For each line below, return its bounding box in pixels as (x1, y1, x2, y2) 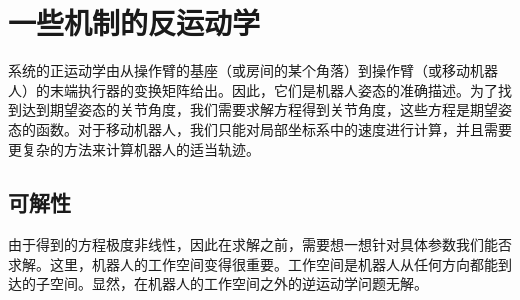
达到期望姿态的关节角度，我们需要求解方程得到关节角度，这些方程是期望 (21, 99, 498, 120)
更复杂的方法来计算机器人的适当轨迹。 (8, 138, 260, 159)
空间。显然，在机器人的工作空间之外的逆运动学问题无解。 (49, 273, 428, 294)
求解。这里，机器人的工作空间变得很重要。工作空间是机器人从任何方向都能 (8, 253, 498, 274)
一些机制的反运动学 (8, 2, 261, 43)
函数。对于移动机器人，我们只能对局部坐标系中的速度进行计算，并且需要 (35, 118, 512, 139)
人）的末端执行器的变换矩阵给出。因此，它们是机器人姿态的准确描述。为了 (8, 79, 498, 100)
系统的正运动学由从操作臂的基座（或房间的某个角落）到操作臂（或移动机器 (8, 60, 498, 81)
